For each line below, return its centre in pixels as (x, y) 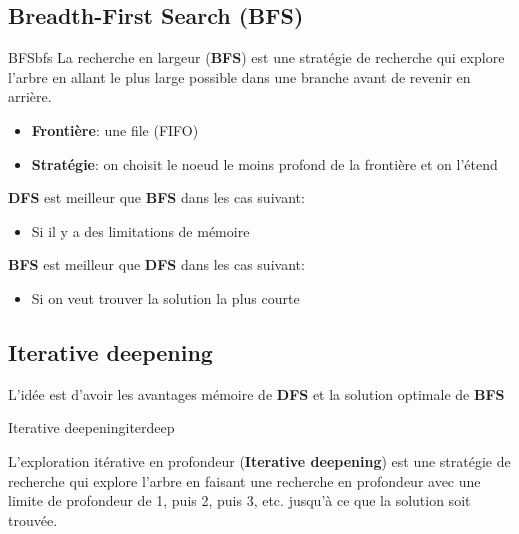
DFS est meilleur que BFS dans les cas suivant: (156, 197)
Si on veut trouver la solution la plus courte (165, 297)
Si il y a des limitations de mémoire (140, 230)
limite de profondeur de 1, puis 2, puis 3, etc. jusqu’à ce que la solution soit (239, 500)
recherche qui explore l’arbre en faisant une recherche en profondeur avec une (244, 480)
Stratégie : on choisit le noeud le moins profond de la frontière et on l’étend (264, 163)
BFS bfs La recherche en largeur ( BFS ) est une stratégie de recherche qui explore (256, 57)
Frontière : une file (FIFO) (115, 129)
